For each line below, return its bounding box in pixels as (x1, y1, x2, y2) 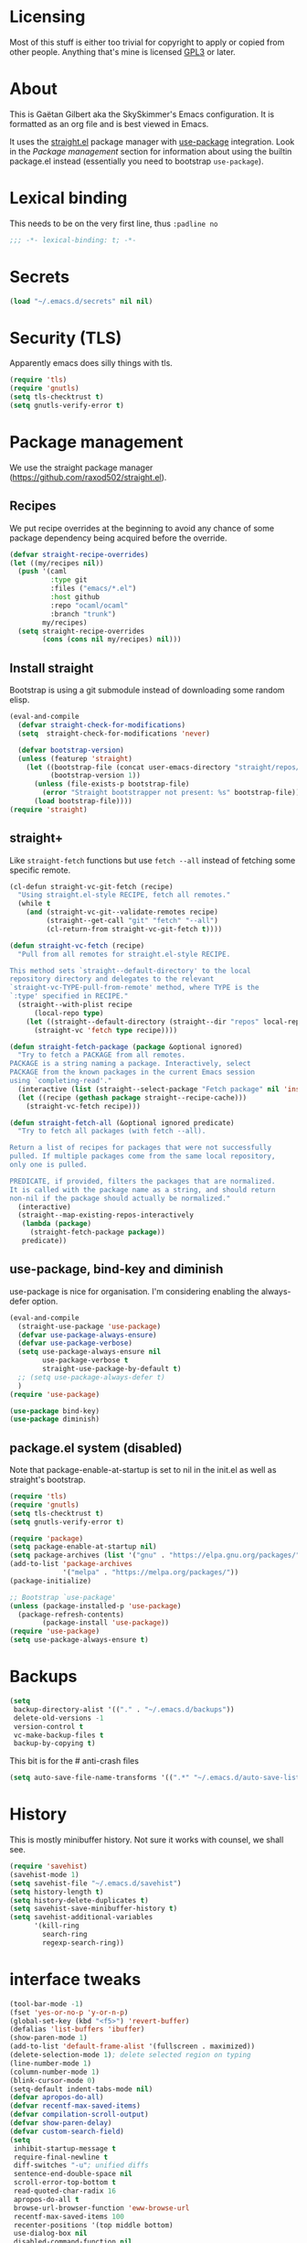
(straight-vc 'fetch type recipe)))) (33, 1025, 178, 1035)
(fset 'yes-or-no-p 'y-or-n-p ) (9, 2008, 129, 2017)
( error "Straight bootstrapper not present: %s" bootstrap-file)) (42, 789, 301, 798)
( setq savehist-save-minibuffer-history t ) (9, 1905, 178, 1914)
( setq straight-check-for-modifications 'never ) (17, 729, 210, 738)
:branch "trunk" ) (49, 609, 117, 618)
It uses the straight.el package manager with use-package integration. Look (9, 135, 295, 147)
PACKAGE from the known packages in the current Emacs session (9, 1068, 256, 1077)
